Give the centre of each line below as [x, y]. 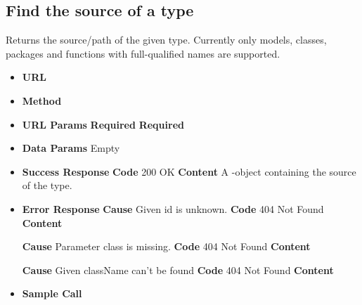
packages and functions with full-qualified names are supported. [143, 53]
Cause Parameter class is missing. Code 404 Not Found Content [166, 246]
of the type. [47, 185]
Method [42, 100]
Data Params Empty [71, 148]
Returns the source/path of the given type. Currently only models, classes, [166, 40]
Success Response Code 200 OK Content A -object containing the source [189, 171]
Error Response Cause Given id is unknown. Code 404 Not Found [173, 208]
